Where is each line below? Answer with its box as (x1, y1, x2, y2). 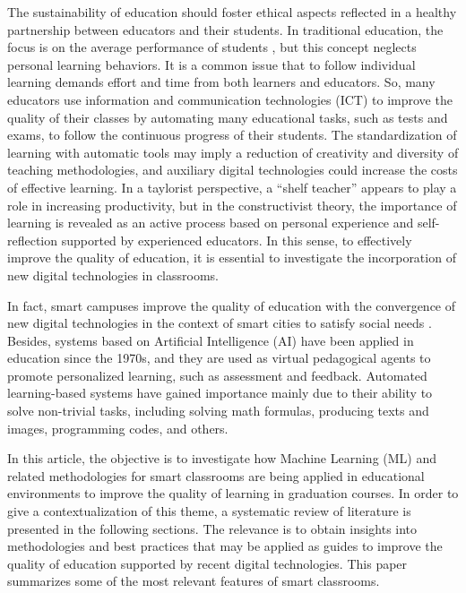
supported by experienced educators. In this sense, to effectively (61, 230, 412, 249)
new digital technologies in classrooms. (7, 265, 219, 284)
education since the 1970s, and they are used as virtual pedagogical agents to (7, 348, 431, 367)
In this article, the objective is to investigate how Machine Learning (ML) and (7, 449, 437, 468)
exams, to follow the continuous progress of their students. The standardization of (7, 125, 457, 144)
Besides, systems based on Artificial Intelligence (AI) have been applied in (7, 331, 414, 349)
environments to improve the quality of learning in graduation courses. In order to (7, 484, 459, 503)
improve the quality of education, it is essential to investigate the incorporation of (7, 248, 456, 267)
